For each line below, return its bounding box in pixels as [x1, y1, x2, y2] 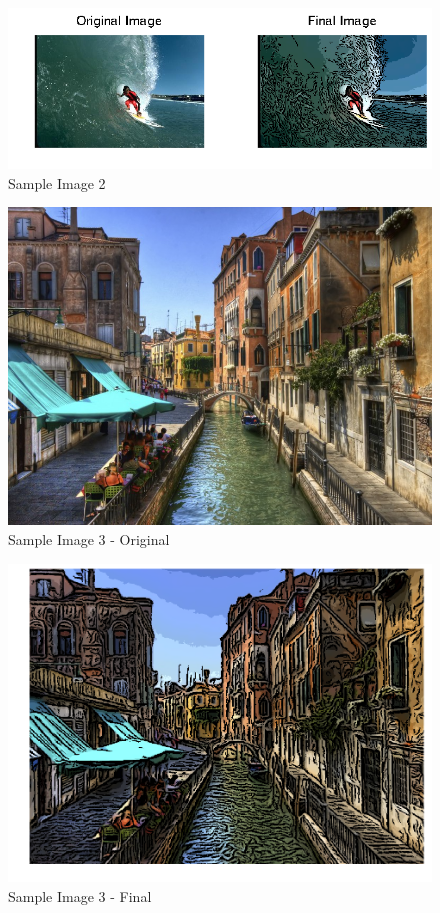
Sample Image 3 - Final [8, 886, 152, 907]
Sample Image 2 [8, 172, 106, 193]
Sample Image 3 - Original [8, 529, 170, 550]
